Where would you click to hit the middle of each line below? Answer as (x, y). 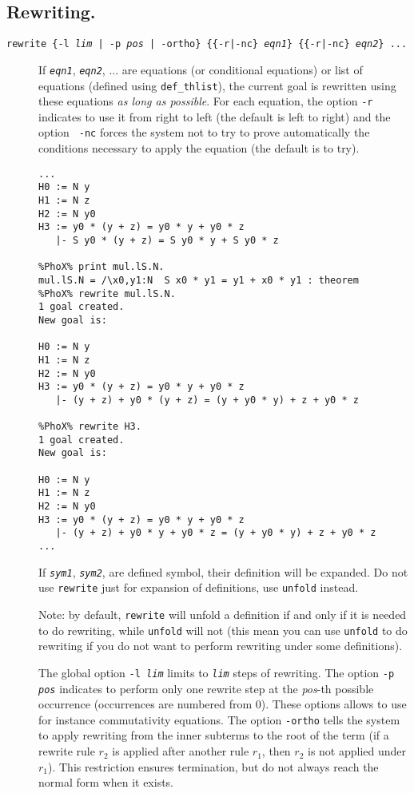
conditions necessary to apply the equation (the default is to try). (199, 148)
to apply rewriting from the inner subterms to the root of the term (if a (214, 735)
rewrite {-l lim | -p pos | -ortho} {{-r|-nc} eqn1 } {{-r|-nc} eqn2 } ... (207, 44)
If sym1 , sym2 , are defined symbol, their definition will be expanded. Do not (223, 571)
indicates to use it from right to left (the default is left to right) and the (215, 116)
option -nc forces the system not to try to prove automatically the (204, 132)
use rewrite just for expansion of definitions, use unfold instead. (199, 587)
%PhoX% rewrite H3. (90, 427)
